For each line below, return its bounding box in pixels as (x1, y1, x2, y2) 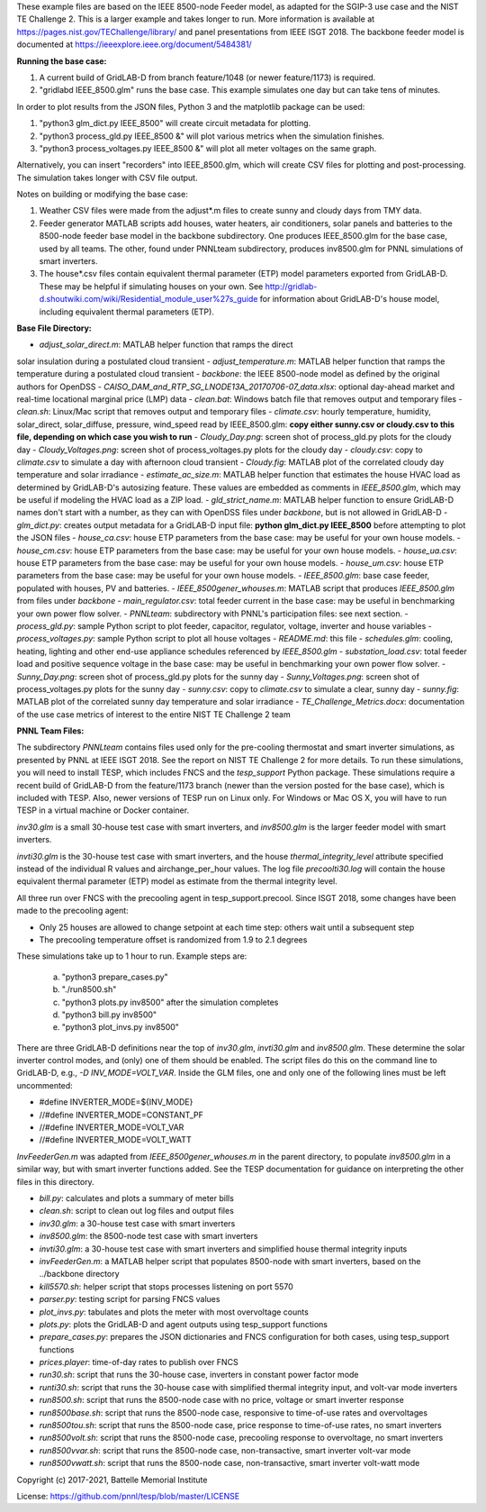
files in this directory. (16, 1176, 94, 1187)
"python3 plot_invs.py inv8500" (61, 1022, 180, 1033)
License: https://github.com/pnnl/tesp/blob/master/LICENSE (16, 1490, 240, 1501)
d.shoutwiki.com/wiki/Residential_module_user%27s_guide (39, 294, 258, 305)
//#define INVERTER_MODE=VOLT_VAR (39, 1122, 184, 1133)
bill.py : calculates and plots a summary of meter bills (39, 1192, 234, 1203)
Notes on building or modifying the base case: (16, 189, 188, 200)
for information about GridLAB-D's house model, (259, 294, 440, 305)
